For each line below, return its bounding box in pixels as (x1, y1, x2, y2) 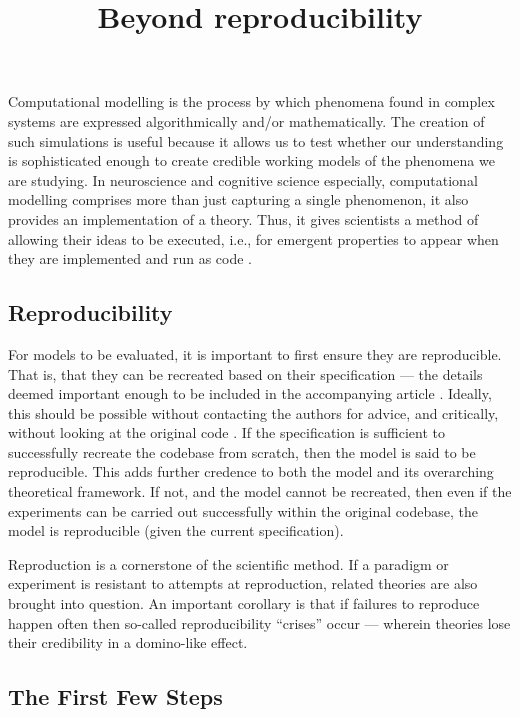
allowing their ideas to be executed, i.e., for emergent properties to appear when (8, 228, 499, 249)
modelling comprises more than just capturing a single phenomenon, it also (8, 189, 469, 210)
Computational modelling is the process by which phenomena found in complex (8, 91, 495, 112)
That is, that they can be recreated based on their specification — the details (8, 363, 483, 384)
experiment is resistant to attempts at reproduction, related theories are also (8, 573, 478, 594)
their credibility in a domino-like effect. (8, 632, 248, 653)
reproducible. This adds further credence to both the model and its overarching (8, 461, 494, 482)
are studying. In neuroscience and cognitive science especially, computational (8, 169, 478, 190)
